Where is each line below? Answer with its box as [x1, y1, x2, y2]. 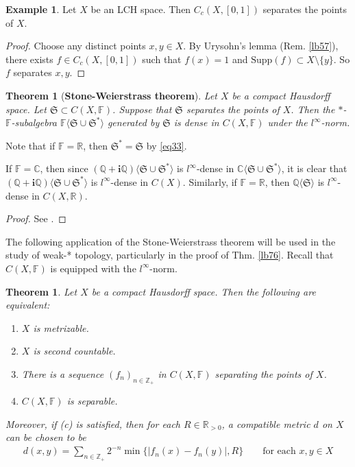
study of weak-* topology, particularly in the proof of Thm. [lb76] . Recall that [5, 248, 334, 262]
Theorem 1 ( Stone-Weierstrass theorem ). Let [5, 88, 217, 102]
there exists [5, 51, 53, 66]
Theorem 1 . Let [5, 284, 77, 298]
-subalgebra [11, 115, 57, 130]
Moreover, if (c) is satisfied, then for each [5, 416, 181, 431]
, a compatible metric [221, 416, 310, 431]
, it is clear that [281, 161, 347, 176]
